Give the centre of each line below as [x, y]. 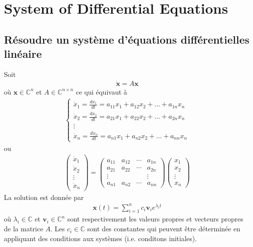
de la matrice [24, 229]
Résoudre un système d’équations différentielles [127, 39]
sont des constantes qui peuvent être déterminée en [164, 229]
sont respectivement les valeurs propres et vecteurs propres [155, 219]
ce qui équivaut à [102, 91]
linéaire [23, 54]
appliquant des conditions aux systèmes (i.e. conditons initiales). [101, 238]
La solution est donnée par [44, 197]
